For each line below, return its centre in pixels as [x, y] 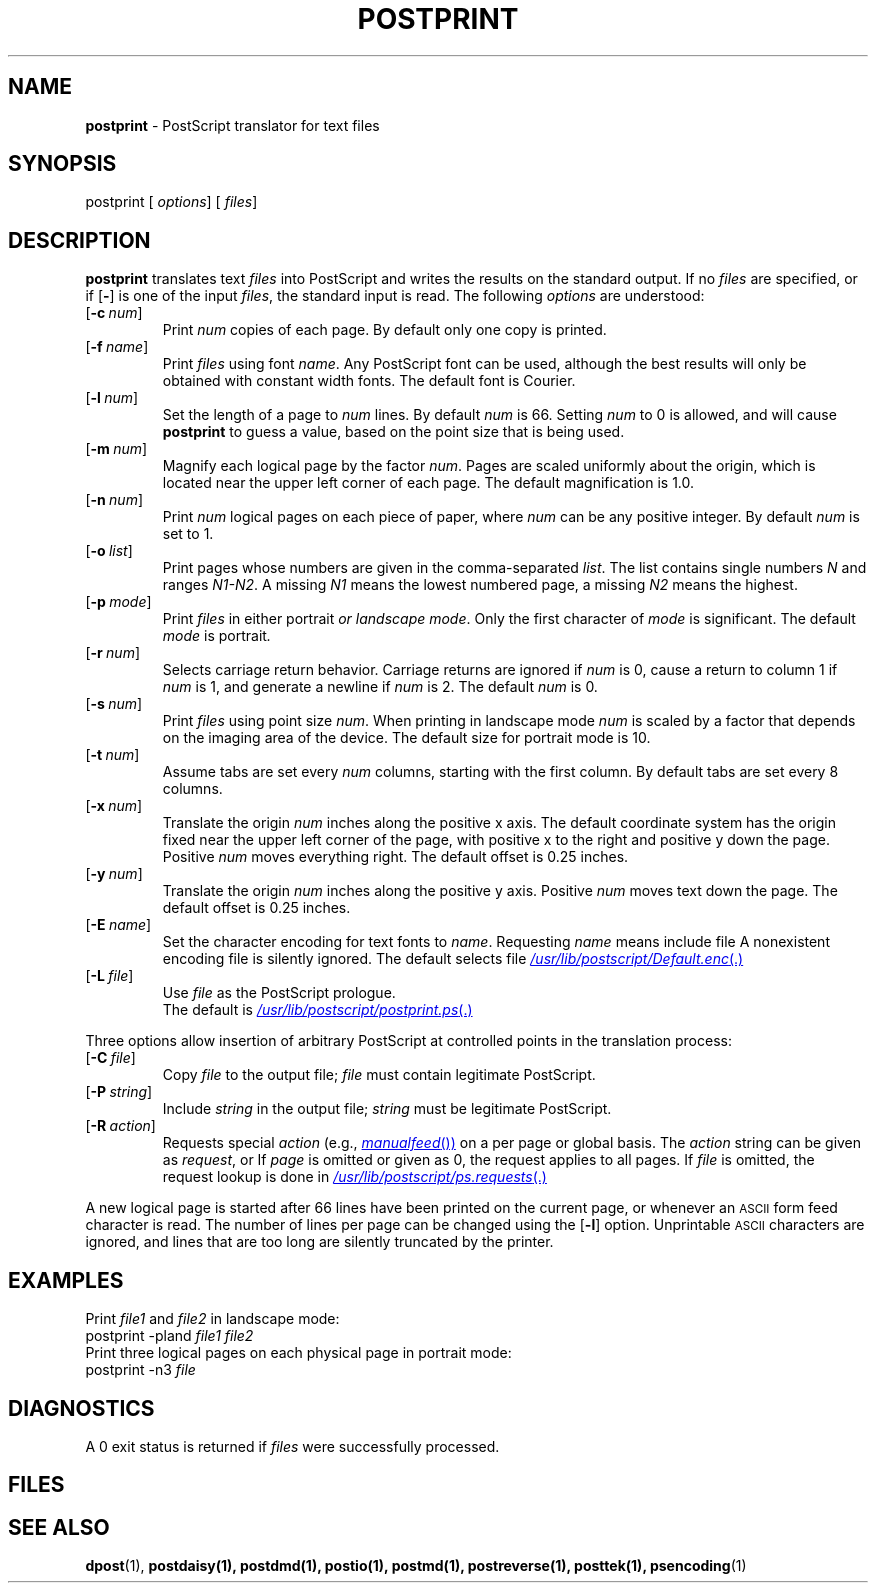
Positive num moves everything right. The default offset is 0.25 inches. [395, 857]
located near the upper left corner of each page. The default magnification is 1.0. [428, 483]
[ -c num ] [114, 313]
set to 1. [188, 534]
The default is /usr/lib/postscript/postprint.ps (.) [317, 1010]
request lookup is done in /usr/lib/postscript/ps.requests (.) [354, 1177]
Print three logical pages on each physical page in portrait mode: [298, 1353]
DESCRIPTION [79, 240]
